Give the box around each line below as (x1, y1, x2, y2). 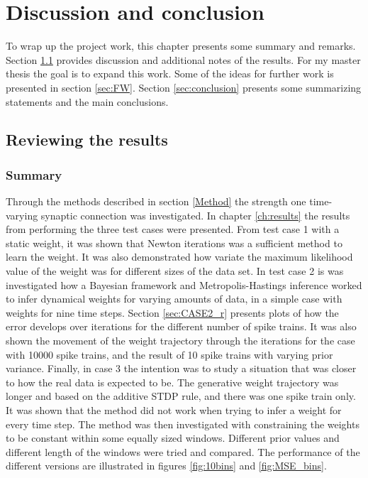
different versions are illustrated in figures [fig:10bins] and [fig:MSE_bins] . (6, 458, 327, 473)
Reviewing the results (6, 129, 168, 151)
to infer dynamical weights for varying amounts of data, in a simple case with (6, 291, 342, 306)
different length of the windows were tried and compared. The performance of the (6, 444, 360, 459)
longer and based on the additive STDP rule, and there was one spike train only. (6, 389, 356, 403)
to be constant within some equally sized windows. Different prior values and (6, 430, 340, 445)
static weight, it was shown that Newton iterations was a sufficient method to (6, 235, 342, 250)
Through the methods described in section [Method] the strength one (6, 194, 306, 209)
